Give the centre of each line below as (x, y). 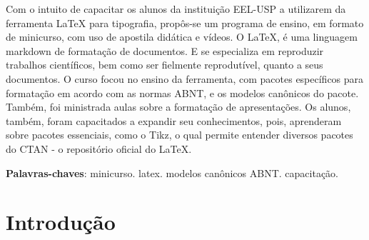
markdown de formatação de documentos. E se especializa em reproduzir (165, 50)
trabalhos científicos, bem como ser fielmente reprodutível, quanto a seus (165, 65)
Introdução (61, 222)
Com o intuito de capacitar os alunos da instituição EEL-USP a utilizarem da (176, 9)
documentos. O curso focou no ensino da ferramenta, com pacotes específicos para (185, 78)
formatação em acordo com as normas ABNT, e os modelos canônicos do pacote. (182, 92)
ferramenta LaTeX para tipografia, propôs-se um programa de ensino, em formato (185, 22)
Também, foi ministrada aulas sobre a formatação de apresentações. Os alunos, (178, 107)
